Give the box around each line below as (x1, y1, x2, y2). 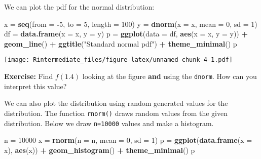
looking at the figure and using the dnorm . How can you (82, 71, 257, 82)
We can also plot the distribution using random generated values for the (4, 98, 228, 108)
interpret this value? (4, 81, 67, 91)
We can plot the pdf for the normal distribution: (4, 2, 155, 12)
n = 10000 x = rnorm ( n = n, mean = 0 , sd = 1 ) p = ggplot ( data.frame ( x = (4, 135, 252, 145)
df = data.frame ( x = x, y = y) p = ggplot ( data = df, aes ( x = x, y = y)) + (4, 28, 248, 39)
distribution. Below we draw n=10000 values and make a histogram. (4, 117, 214, 128)
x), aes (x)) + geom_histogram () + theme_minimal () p (4, 144, 195, 155)
